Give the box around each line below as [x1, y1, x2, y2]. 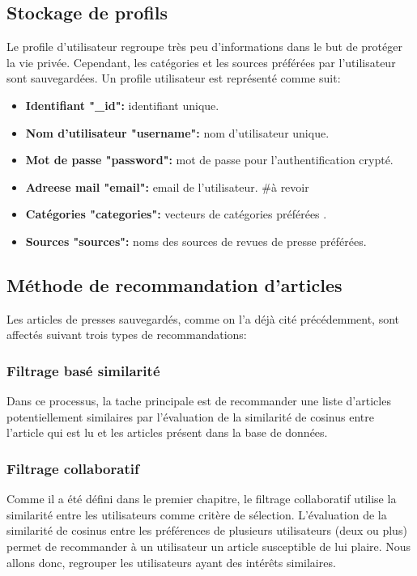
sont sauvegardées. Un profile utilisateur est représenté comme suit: [6, 70, 341, 87]
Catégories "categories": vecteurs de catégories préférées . [25, 205, 327, 222]
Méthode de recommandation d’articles [6, 272, 343, 297]
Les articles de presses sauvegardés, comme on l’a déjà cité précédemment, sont [6, 310, 400, 327]
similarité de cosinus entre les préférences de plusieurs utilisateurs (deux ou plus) [6, 522, 407, 539]
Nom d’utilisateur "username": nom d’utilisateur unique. [25, 124, 330, 141]
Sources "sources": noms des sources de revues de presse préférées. [25, 232, 367, 249]
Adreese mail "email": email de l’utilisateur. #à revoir [25, 178, 309, 195]
